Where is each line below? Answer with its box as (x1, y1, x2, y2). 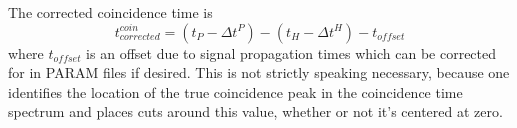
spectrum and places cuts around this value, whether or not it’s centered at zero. (8, 101, 503, 122)
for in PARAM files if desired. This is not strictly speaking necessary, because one (8, 62, 510, 83)
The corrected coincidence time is (8, 2, 213, 22)
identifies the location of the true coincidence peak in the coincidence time (8, 81, 463, 102)
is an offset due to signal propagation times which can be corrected (86, 42, 497, 63)
